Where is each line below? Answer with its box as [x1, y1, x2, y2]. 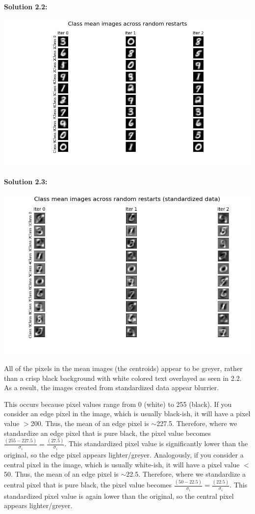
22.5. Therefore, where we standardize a [126, 469, 246, 479]
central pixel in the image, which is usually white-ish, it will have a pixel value [4, 459, 240, 469]
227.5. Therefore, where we [156, 418, 237, 428]
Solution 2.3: [4, 176, 48, 187]
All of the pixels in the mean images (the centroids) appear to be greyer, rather [4, 363, 243, 373]
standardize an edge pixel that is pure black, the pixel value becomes [4, 428, 211, 438]
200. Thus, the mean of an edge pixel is [30, 418, 149, 428]
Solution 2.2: [4, 1, 48, 11]
